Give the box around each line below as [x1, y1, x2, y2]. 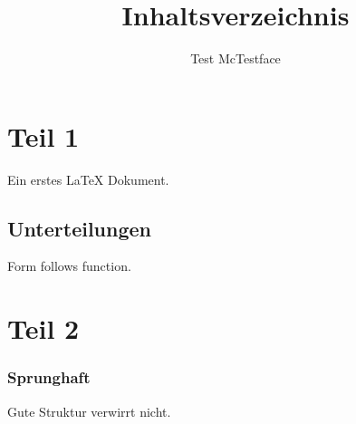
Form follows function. [7, 256, 131, 275]
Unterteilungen [7, 214, 151, 242]
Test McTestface [190, 49, 281, 68]
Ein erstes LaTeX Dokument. [7, 169, 169, 188]
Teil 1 [7, 117, 80, 154]
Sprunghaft [7, 366, 91, 389]
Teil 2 [7, 310, 80, 347]
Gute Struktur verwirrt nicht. [7, 401, 171, 420]
